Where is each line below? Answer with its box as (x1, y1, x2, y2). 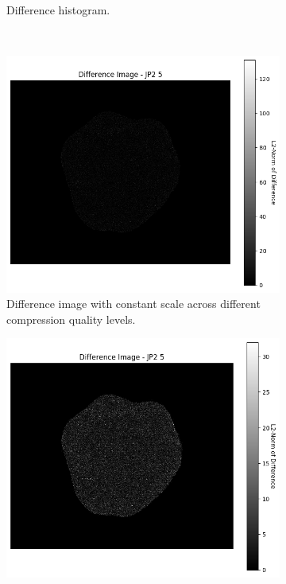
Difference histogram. (6, 2, 110, 18)
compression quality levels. (6, 310, 136, 327)
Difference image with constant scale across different (6, 295, 261, 312)
